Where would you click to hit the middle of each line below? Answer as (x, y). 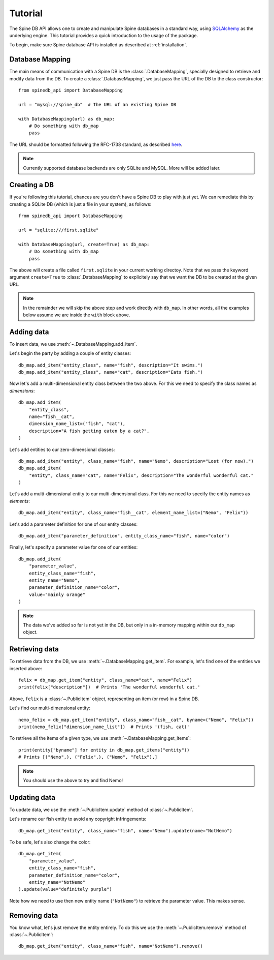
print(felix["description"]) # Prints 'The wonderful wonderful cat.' (109, 687)
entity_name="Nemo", (54, 580)
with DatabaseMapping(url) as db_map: (67, 119)
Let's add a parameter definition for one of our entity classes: (74, 524)
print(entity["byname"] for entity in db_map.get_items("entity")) (104, 750)
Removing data (34, 915)
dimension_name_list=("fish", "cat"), (77, 424)
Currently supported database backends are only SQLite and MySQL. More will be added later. (122, 168)
